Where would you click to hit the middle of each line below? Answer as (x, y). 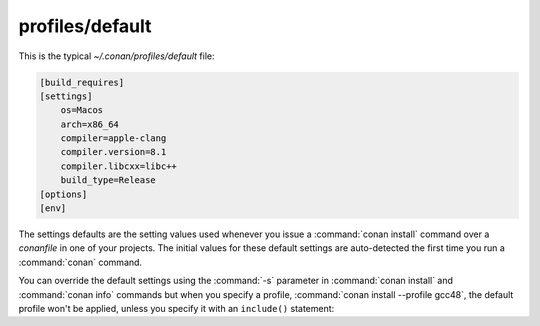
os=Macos (82, 110)
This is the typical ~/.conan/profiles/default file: (116, 56)
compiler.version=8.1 (113, 152)
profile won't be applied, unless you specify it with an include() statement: (176, 308)
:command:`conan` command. (80, 262)
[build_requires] (82, 82)
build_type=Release (108, 180)
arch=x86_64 (90, 124)
